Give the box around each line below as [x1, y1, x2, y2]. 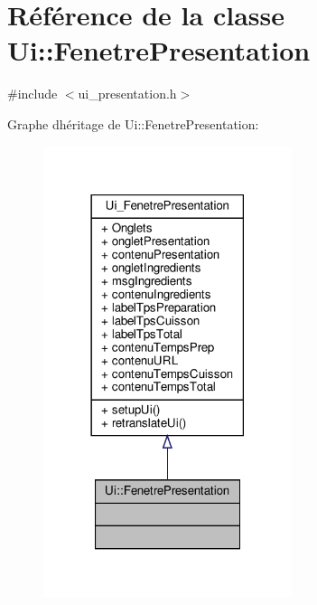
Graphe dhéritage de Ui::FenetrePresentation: [7, 114, 259, 133]
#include [7, 84, 58, 103]
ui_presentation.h [78, 84, 177, 103]
